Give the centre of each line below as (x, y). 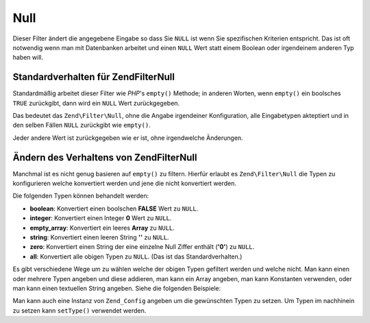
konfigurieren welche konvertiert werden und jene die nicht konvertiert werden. (124, 183)
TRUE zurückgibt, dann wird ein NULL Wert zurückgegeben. (96, 103)
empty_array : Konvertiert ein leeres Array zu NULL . (102, 228)
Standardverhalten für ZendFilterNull (94, 77)
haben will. (28, 58)
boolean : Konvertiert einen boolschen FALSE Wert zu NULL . (114, 208)
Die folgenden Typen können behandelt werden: (81, 196)
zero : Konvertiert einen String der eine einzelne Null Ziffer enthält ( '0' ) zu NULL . (142, 247)
